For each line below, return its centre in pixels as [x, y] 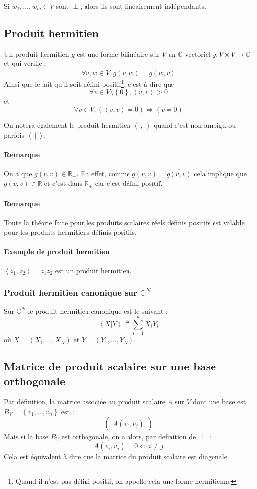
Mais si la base [26, 436]
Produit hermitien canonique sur [71, 292]
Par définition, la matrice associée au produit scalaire [85, 401]
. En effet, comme [103, 173]
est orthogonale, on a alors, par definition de [129, 436]
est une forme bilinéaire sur [118, 53]
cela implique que [220, 173]
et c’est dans [63, 183]
